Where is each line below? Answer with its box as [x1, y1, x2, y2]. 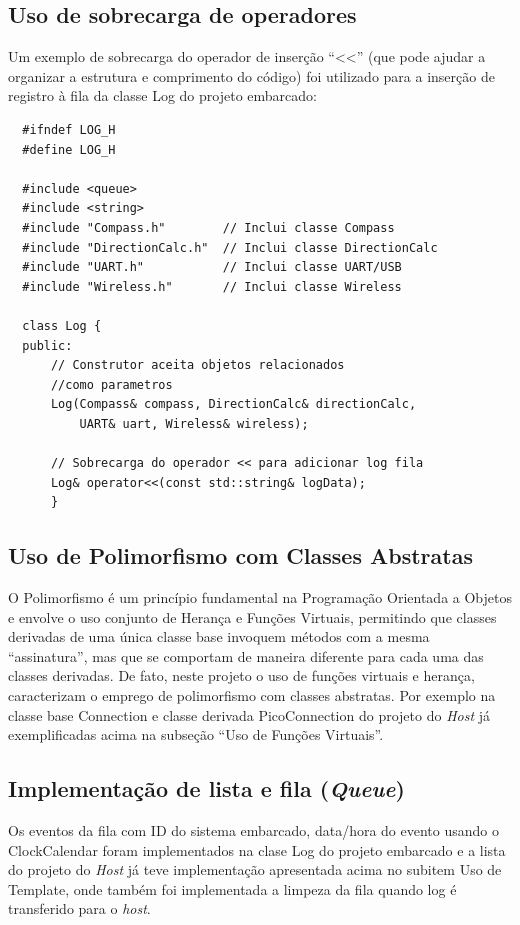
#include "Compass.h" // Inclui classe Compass [22, 220, 395, 235]
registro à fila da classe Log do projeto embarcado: [8, 85, 317, 106]
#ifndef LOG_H [22, 122, 116, 137]
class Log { [22, 318, 102, 333]
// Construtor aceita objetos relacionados [50, 358, 345, 373]
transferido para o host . [8, 898, 151, 919]
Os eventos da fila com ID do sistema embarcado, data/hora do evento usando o [8, 820, 499, 841]
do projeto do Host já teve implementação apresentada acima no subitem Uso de [8, 859, 502, 880]
